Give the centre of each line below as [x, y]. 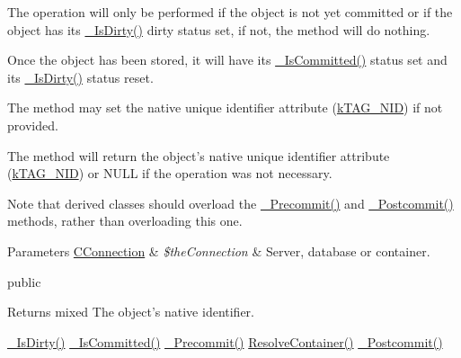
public [24, 281]
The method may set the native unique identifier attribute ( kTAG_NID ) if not [225, 107]
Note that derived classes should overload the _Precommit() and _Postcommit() [230, 203]
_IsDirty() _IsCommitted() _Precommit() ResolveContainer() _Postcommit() [225, 341]
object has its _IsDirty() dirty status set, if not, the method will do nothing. [219, 29]
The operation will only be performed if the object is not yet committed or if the [230, 12]
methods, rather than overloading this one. [125, 221]
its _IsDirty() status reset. [80, 77]
